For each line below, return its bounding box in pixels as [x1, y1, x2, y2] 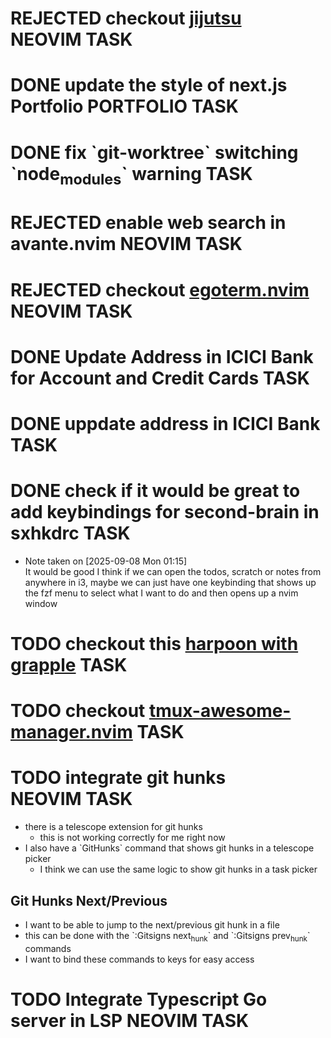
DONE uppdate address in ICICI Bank [10, 412, 321, 435]
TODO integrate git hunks [10, 767, 227, 789]
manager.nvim [10, 721, 133, 744]
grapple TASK [10, 654, 128, 677]
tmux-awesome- [148, 700, 292, 722]
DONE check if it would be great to [10, 480, 301, 502]
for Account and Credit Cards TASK [10, 367, 310, 389]
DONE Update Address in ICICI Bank [10, 345, 314, 368]
